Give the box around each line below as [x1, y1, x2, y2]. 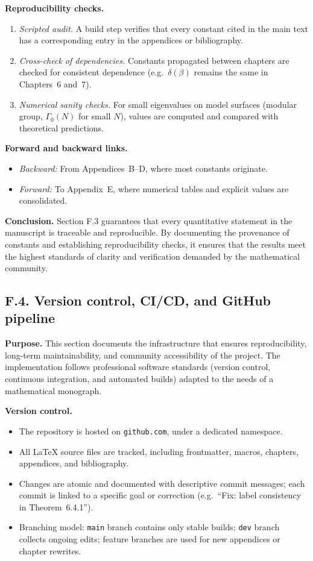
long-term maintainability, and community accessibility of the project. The [5, 348, 280, 361]
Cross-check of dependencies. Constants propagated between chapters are [19, 54, 289, 66]
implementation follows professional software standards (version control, [5, 360, 271, 373]
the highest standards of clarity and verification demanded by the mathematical [5, 249, 300, 262]
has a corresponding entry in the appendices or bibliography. [19, 34, 243, 46]
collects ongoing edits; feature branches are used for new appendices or [19, 533, 280, 545]
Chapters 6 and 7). [19, 77, 92, 90]
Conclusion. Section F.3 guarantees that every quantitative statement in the [5, 214, 292, 227]
